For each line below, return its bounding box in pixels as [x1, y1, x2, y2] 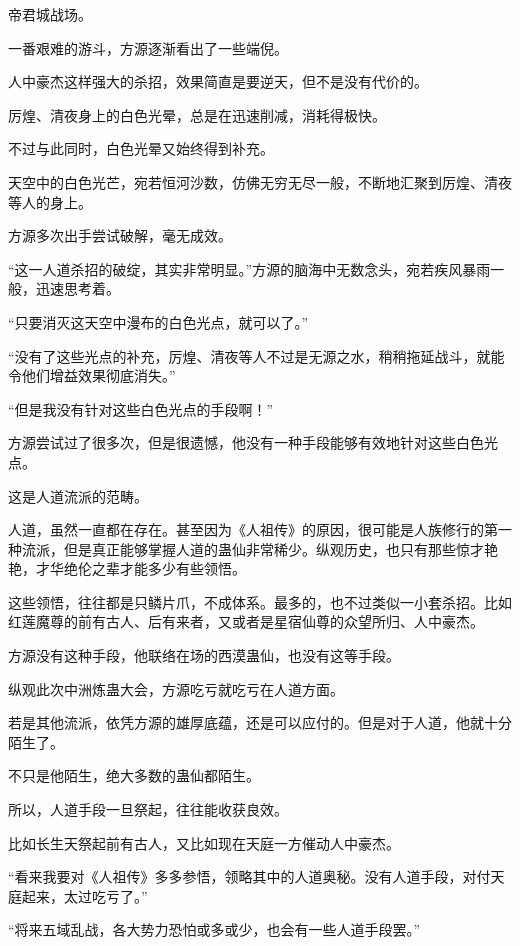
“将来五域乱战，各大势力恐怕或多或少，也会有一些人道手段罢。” [8, 919, 421, 940]
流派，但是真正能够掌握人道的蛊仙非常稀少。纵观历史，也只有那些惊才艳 [21, 538, 498, 559]
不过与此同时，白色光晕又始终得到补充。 [8, 138, 274, 159]
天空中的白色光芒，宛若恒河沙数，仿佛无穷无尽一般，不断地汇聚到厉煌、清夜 [8, 171, 512, 192]
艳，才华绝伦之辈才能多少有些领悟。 [8, 558, 246, 579]
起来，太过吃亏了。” [21, 885, 148, 906]
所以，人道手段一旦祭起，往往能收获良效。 [8, 799, 288, 820]
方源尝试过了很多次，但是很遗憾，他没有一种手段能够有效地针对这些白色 [8, 432, 484, 453]
